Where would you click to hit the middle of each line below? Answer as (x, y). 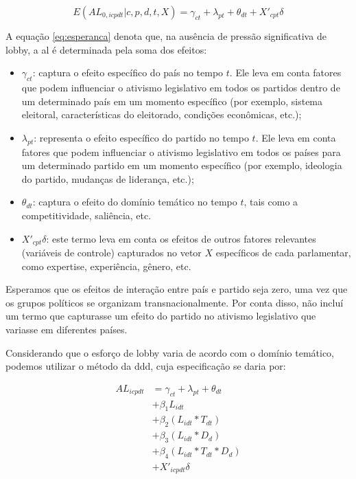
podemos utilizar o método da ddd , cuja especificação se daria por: (146, 366)
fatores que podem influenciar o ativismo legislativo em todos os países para (181, 152)
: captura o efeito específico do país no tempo (128, 73)
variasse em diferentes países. (67, 329)
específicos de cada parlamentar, (283, 252)
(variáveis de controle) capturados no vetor (111, 252)
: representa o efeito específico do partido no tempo (141, 137)
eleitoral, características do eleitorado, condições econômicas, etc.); (162, 114)
